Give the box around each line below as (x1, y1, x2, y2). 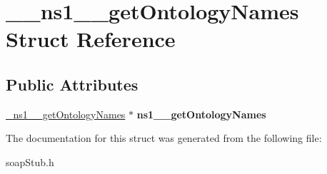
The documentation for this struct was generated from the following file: (6, 130, 322, 145)
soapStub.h (6, 154, 54, 169)
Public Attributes (6, 73, 139, 95)
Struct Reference (6, 24, 176, 53)
